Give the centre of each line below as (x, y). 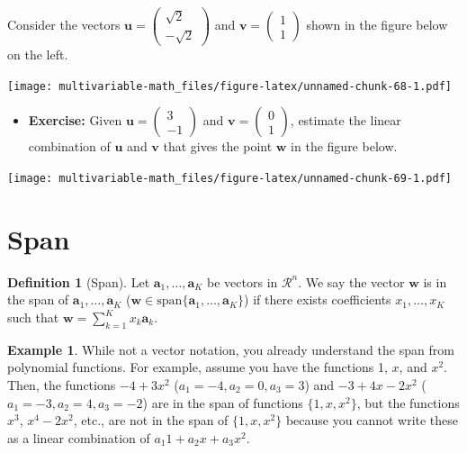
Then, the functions (62, 385)
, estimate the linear (346, 120)
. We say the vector (351, 281)
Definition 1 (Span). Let (79, 281)
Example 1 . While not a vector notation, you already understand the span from (231, 349)
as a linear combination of (79, 437)
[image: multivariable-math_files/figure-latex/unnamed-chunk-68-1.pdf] (229, 86)
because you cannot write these (372, 420)
